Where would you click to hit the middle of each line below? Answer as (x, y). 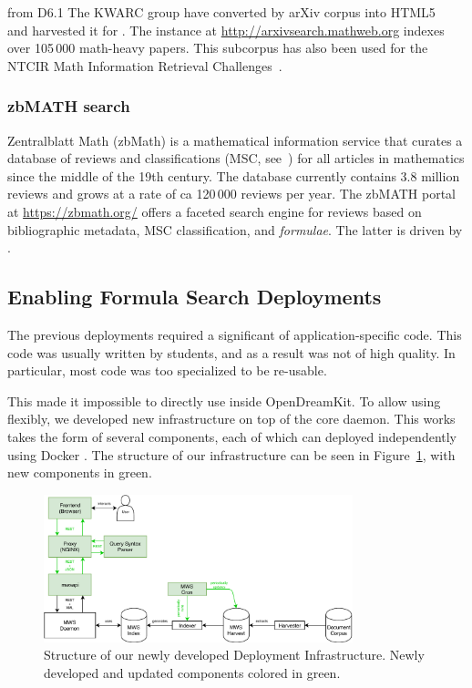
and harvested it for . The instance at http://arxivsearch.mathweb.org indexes (226, 30)
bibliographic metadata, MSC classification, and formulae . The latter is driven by (235, 229)
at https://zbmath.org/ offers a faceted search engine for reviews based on (215, 211)
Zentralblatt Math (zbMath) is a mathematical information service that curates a (235, 140)
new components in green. (80, 472)
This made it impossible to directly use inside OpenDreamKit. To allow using (224, 400)
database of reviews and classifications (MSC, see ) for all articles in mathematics (236, 158)
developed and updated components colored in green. (192, 672)
